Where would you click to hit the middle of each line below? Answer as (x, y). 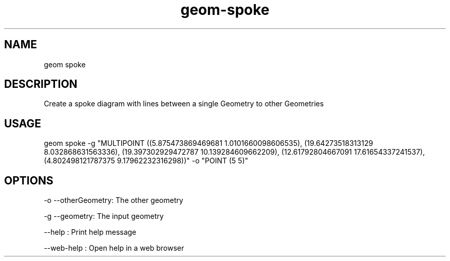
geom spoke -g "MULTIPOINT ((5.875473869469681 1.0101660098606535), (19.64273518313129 (209, 143)
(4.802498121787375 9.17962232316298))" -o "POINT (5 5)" (146, 161)
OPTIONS (29, 180)
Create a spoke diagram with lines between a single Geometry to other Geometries (184, 104)
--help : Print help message (90, 232)
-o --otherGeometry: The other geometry (114, 200)
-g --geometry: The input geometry (104, 216)
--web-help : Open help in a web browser (114, 248)
